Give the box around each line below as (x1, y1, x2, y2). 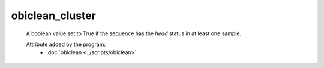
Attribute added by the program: (26, 41, 106, 48)
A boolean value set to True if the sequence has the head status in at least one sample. (26, 30, 242, 37)
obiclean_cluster (11, 9, 96, 22)
